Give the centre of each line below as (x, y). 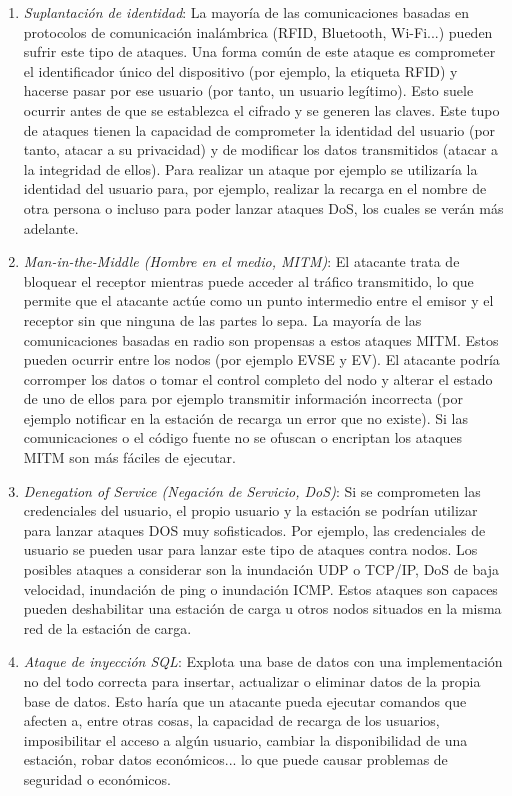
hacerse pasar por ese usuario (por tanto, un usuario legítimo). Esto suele (248, 90)
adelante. (51, 227)
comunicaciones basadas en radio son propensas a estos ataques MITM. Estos (261, 339)
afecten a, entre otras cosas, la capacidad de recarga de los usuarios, (231, 720)
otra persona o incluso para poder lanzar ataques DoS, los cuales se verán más (263, 207)
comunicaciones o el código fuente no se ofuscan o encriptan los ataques (243, 437)
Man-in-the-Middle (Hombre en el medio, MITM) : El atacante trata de (241, 261)
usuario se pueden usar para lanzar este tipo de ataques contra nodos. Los (250, 549)
